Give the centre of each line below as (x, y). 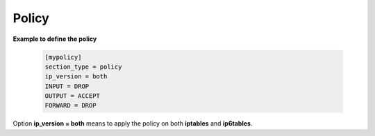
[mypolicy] (63, 57)
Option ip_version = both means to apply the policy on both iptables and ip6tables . (133, 124)
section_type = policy (83, 67)
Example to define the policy (55, 39)
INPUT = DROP (67, 86)
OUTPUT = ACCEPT (73, 96)
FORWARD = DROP (70, 105)
